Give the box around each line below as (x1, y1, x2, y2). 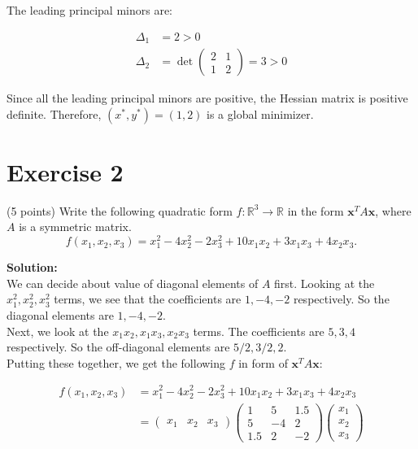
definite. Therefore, (7, 105, 102, 122)
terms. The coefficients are (193, 322, 324, 339)
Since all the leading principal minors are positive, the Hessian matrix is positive (7, 89, 408, 107)
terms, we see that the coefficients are (54, 290, 242, 307)
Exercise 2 (7, 155, 124, 188)
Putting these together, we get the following (7, 354, 226, 371)
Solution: (7, 259, 58, 276)
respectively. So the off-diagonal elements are (7, 338, 230, 355)
